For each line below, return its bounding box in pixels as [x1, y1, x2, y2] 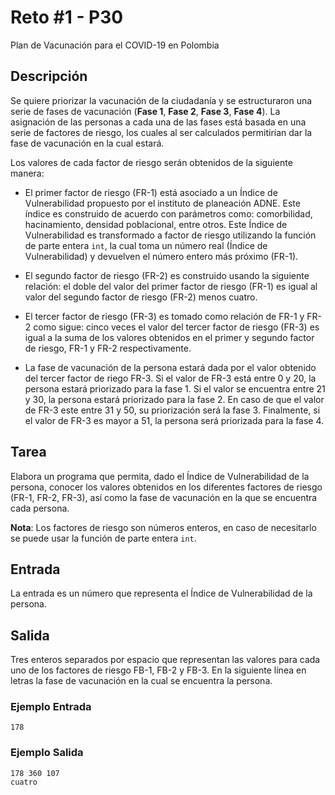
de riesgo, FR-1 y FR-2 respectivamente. [24, 342, 192, 354]
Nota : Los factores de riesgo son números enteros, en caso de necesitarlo [10, 521, 317, 533]
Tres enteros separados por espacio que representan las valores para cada [10, 654, 321, 666]
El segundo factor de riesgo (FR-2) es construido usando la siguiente [24, 269, 310, 281]
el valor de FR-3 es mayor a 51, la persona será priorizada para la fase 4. [24, 414, 325, 426]
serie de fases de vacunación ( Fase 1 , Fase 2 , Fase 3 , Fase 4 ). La [10, 105, 281, 117]
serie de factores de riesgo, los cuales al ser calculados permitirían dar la [10, 126, 313, 138]
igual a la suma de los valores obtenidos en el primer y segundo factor [24, 331, 315, 343]
